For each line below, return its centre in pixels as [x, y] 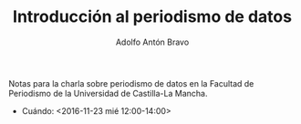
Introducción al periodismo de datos [152, 17]
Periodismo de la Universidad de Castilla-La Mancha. [108, 93]
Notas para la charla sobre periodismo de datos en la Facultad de [131, 83]
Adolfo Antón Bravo [152, 42]
